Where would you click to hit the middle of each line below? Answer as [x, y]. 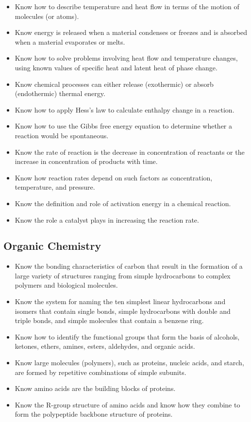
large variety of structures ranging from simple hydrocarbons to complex [123, 275]
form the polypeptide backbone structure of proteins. [94, 414]
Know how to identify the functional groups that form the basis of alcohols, [127, 336]
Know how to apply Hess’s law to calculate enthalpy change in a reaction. [125, 109]
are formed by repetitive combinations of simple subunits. [100, 372]
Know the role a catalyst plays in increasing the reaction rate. [107, 219]
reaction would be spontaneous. [62, 135]
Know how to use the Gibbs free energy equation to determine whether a [124, 126]
